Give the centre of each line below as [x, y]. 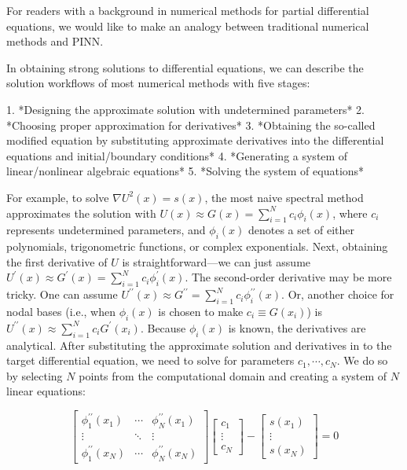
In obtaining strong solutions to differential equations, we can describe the [185, 67]
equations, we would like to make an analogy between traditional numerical [188, 26]
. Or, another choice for [338, 294]
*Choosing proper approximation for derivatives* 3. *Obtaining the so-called [191, 125]
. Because [163, 327]
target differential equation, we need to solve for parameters [150, 360]
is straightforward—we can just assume [216, 261]
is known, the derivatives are [297, 327]
